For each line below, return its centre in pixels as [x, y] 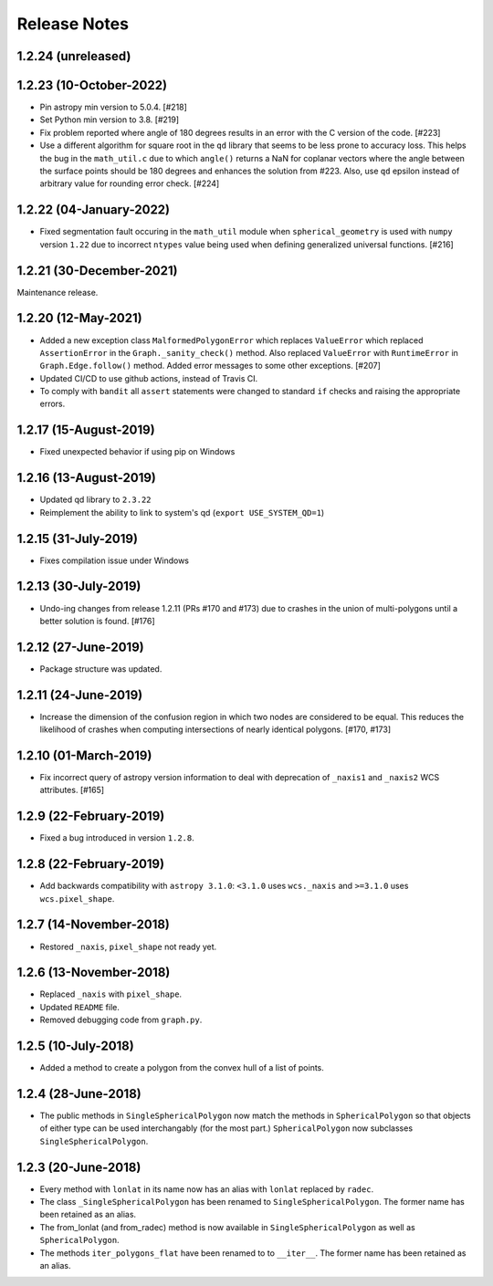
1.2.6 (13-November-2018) [94, 972]
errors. [52, 404]
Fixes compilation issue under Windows [114, 560]
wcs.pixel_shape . [77, 898]
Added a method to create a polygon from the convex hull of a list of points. [182, 1068]
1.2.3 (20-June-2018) [79, 1167]
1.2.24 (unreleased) [74, 56]
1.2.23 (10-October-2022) [92, 85]
